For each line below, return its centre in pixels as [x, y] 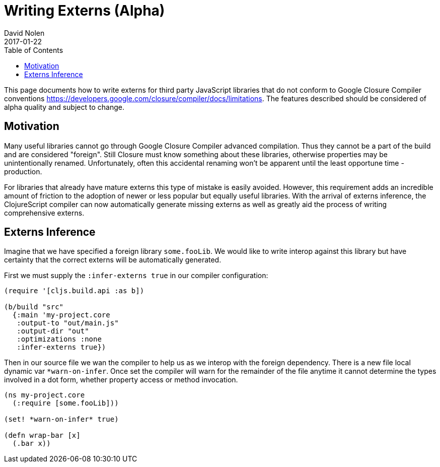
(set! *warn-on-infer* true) [61, 419]
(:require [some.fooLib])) [65, 403]
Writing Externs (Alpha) [85, 11]
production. [23, 171]
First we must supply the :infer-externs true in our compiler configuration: [136, 276]
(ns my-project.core [45, 395]
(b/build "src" [34, 307]
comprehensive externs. [44, 213]
